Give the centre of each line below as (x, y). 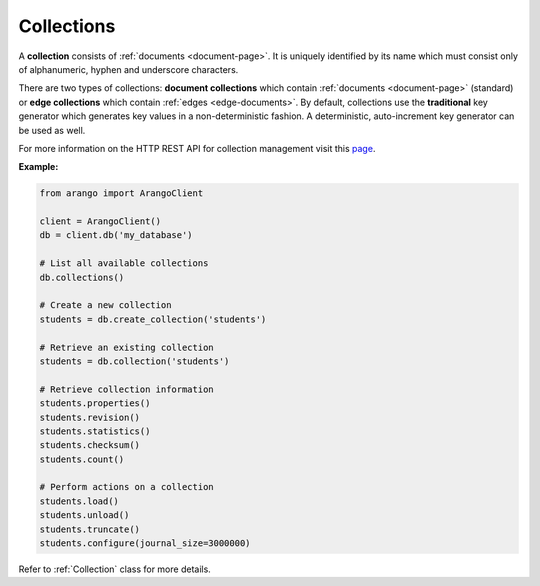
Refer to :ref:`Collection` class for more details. (115, 569)
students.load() (79, 501)
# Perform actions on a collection (126, 487)
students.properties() (95, 403)
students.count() (82, 459)
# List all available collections (124, 263)
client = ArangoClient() (100, 221)
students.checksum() (89, 445)
